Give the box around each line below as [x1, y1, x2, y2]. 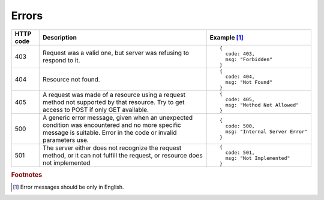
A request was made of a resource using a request [42, 90, 186, 99]
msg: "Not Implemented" [225, 154, 290, 161]
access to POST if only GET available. [42, 105, 149, 114]
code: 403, [225, 50, 255, 57]
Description [42, 33, 77, 41]
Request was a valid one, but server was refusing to [42, 49, 189, 57]
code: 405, [225, 96, 255, 102]
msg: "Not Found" [225, 78, 273, 85]
